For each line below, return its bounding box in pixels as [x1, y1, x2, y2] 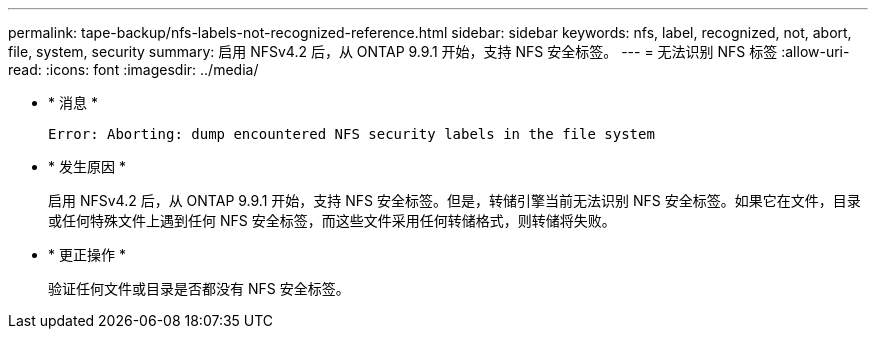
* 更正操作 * [48, 246, 126, 263]
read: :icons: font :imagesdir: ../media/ [8, 61, 259, 78]
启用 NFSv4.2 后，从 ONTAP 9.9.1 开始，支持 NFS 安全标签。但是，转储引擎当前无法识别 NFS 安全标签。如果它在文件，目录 [48, 192, 861, 209]
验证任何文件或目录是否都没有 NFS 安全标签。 [48, 280, 350, 297]
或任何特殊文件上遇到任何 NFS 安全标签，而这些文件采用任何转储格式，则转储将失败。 [48, 212, 616, 229]
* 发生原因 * [48, 158, 126, 175]
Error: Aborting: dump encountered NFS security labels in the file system [48, 126, 655, 142]
